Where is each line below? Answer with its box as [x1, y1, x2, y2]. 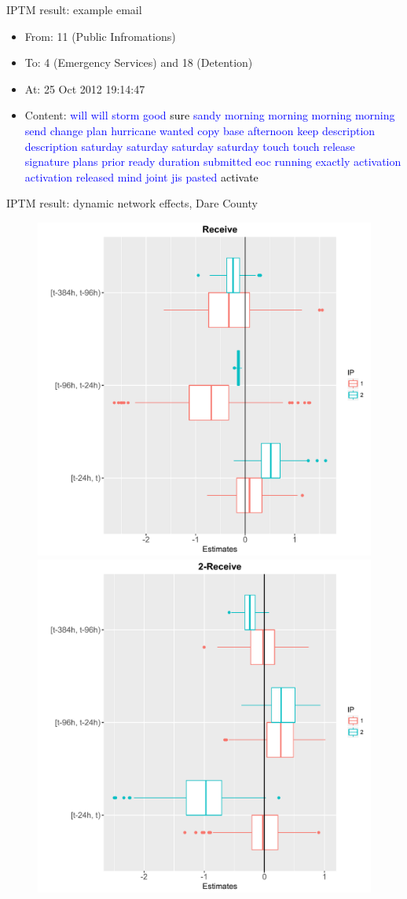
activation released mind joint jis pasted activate [24, 168, 258, 185]
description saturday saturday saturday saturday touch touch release [24, 138, 355, 154]
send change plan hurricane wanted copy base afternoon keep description [24, 122, 376, 138]
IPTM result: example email [6, 2, 142, 17]
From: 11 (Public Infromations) [24, 28, 176, 44]
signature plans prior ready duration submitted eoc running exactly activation [24, 153, 401, 170]
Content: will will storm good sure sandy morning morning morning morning [24, 107, 395, 123]
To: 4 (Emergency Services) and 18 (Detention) [24, 54, 253, 71]
